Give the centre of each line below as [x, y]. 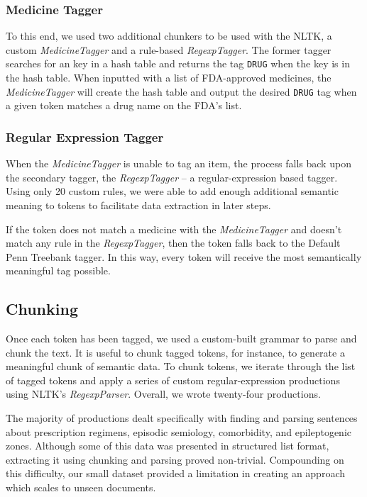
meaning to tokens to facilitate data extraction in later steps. [138, 205]
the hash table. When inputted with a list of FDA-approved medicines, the [169, 78]
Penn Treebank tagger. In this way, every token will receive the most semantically [184, 256]
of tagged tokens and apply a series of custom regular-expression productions [173, 380]
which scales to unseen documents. [81, 487]
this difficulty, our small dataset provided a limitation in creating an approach [175, 473]
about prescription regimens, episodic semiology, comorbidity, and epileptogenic [179, 431]
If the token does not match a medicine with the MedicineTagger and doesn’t [174, 229]
